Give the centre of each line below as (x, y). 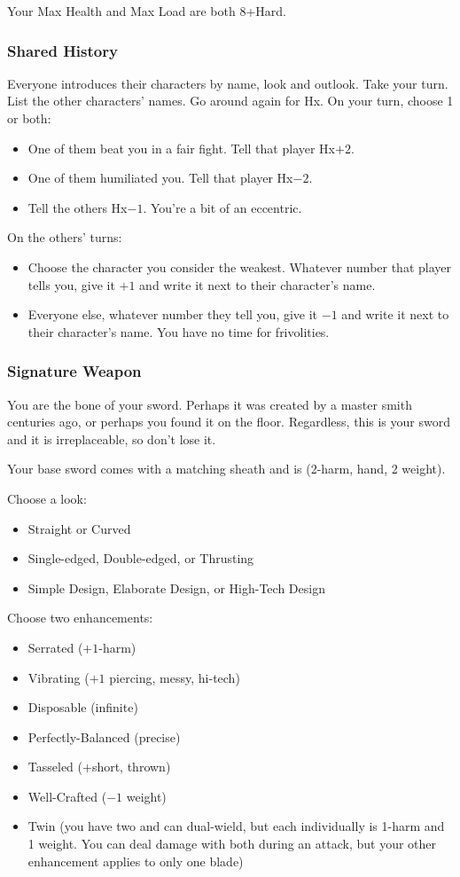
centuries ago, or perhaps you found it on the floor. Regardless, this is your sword (229, 422)
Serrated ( (55, 647)
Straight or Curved (79, 528)
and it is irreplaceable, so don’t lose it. (112, 438)
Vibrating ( (58, 677)
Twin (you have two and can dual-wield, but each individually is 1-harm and (236, 826)
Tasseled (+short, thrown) (99, 767)
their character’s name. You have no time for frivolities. (179, 331)
